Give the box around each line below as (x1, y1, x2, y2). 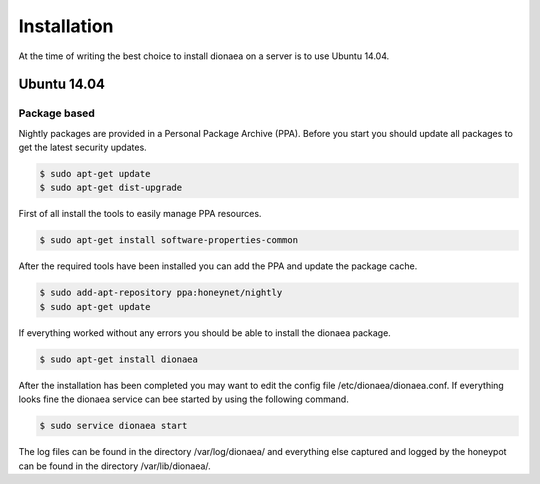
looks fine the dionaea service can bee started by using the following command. (18, 393, 349, 405)
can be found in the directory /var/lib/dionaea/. (18, 460, 212, 472)
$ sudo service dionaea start (39, 420, 188, 432)
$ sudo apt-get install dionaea (39, 353, 199, 365)
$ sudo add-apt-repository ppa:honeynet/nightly (39, 287, 283, 299)
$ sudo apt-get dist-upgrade (39, 182, 183, 194)
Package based (18, 106, 95, 120)
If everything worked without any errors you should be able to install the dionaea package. (18, 326, 392, 339)
